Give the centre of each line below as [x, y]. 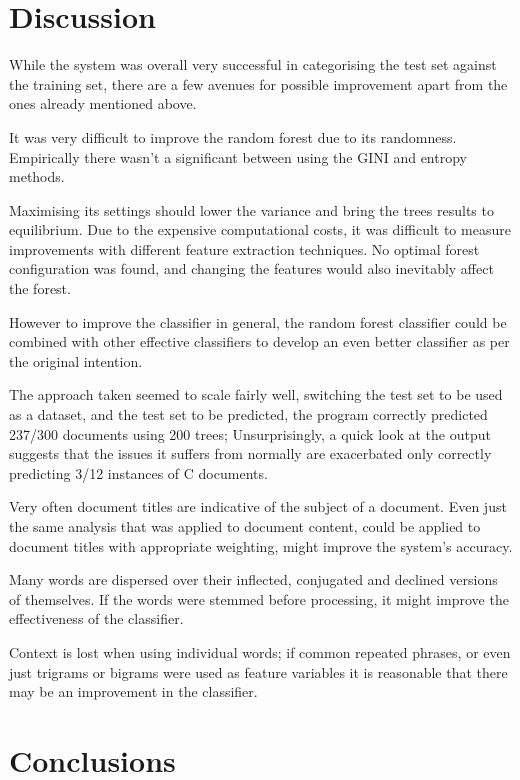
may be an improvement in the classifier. [133, 691]
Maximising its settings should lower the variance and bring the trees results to [251, 209]
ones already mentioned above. [103, 103]
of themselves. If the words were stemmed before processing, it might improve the [259, 598]
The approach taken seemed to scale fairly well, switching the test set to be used [256, 394]
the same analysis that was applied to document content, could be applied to [245, 526]
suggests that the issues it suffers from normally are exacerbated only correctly [250, 453]
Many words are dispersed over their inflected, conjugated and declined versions [253, 579]
